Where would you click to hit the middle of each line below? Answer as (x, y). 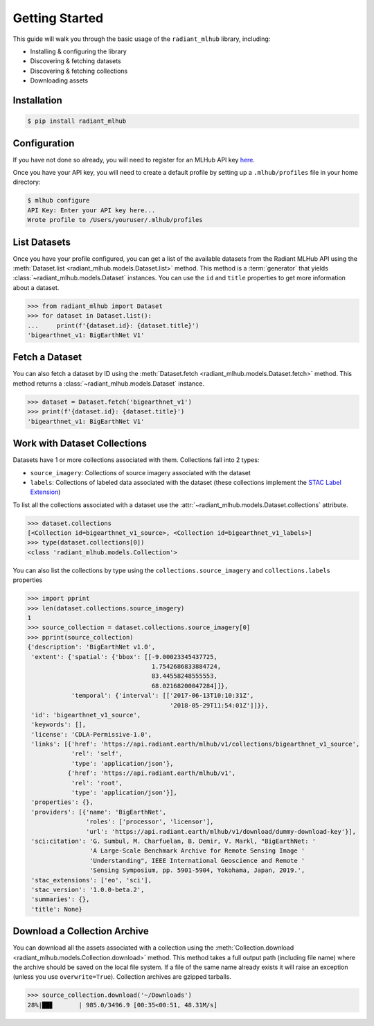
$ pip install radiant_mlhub (77, 121)
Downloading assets (59, 80)
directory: (27, 182)
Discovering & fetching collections (79, 71)
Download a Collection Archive (81, 931)
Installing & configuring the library (79, 51)
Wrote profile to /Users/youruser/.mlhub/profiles (115, 220)
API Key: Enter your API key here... (91, 210)
